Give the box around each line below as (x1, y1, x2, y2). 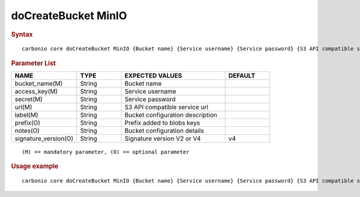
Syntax (11, 30, 33, 38)
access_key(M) (14, 87, 58, 96)
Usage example (11, 162, 59, 171)
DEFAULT (228, 72, 256, 80)
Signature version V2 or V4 (124, 135, 201, 143)
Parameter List (11, 59, 56, 67)
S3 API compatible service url (124, 103, 209, 111)
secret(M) (14, 95, 43, 104)
